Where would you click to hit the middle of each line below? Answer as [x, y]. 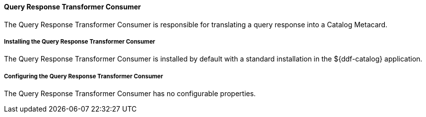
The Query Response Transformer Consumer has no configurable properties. [130, 94]
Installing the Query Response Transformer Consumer [80, 42]
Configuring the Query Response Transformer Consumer [84, 76]
